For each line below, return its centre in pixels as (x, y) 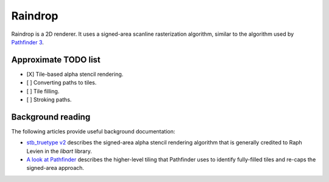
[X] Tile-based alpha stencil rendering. (75, 74)
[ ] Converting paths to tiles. (62, 83)
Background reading (51, 117)
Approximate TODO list (56, 60)
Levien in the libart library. (59, 151)
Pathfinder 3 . (27, 42)
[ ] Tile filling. (43, 91)
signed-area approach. (55, 168)
